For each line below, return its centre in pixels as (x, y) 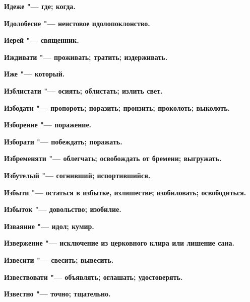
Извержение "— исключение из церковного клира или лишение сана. (119, 243)
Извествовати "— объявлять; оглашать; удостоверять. (93, 277)
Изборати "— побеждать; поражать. (63, 141)
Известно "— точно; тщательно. (57, 294)
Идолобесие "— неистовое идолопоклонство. (77, 23)
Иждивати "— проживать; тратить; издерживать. (86, 57)
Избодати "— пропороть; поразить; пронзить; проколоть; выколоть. (117, 107)
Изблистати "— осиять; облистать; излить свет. (83, 90)
